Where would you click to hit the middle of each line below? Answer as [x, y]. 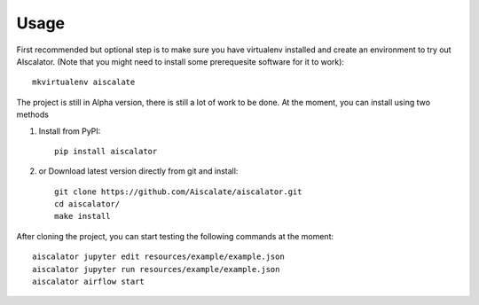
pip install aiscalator [106, 151]
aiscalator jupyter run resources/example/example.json [156, 269]
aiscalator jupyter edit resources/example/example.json [159, 257]
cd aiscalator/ [87, 204]
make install [82, 216]
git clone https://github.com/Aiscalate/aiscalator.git [178, 192]
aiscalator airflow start [89, 282]
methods [32, 114]
